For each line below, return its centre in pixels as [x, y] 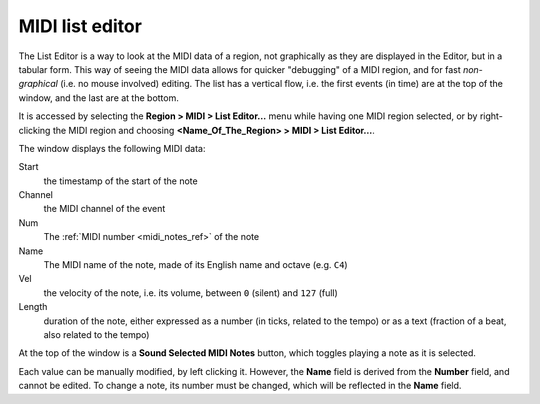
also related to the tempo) [96, 334]
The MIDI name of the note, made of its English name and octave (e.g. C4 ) [196, 265]
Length [33, 307]
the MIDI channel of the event [104, 209]
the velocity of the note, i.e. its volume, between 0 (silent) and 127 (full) [191, 292]
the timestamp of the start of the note [121, 181]
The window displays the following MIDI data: [112, 148]
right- [491, 116]
